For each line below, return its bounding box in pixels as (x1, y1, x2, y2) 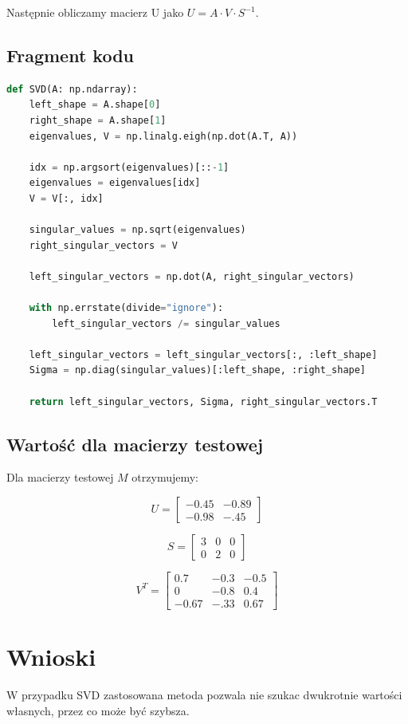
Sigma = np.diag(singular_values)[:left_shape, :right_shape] (29, 364, 367, 376)
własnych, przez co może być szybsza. (6, 702, 190, 718)
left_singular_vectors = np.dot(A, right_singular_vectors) (29, 270, 355, 282)
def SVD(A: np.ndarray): (6, 83, 138, 95)
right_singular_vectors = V (29, 239, 178, 251)
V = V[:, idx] (29, 192, 104, 204)
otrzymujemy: (131, 469, 199, 486)
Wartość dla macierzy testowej (6, 431, 264, 456)
